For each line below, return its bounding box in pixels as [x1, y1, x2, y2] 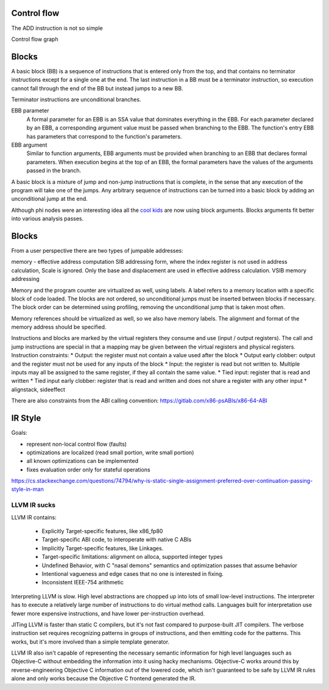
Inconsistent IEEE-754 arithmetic [41, 579, 124, 586]
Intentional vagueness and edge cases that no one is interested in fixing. [41, 570, 224, 577]
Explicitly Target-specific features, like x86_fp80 [41, 528, 163, 534]
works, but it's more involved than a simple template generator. [11, 638, 170, 645]
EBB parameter [11, 107, 49, 114]
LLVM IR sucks [11, 501, 56, 509]
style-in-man [11, 485, 44, 493]
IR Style [11, 413, 41, 424]
